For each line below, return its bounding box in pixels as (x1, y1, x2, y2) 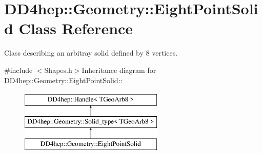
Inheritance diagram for (82, 64, 156, 75)
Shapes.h (44, 64, 72, 75)
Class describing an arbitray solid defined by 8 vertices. (4, 47, 178, 58)
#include (4, 64, 33, 75)
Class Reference (18, 18, 133, 39)
